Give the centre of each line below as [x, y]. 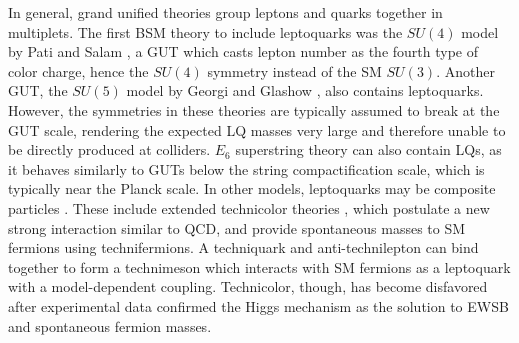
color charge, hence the [78, 70]
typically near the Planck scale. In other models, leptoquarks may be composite [252, 188]
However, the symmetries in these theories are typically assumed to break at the [254, 109]
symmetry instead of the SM [294, 70]
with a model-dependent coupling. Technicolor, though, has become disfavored [248, 286]
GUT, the [38, 90]
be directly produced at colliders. [109, 149]
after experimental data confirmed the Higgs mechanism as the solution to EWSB [258, 305]
